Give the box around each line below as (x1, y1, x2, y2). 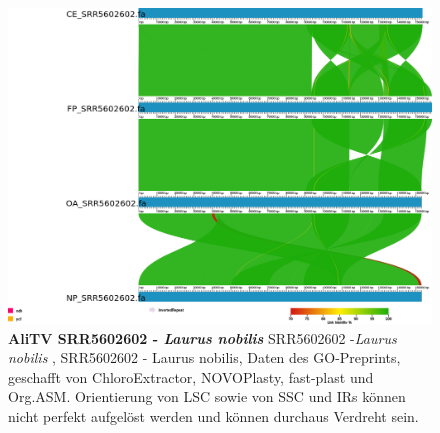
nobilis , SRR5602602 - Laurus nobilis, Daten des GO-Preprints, (8, 347, 401, 368)
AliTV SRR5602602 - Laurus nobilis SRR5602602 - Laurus (8, 327, 397, 348)
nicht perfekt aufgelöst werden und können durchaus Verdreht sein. (8, 405, 419, 426)
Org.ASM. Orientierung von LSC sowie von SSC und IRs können (8, 386, 406, 407)
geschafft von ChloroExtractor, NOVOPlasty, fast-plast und (8, 366, 374, 387)
